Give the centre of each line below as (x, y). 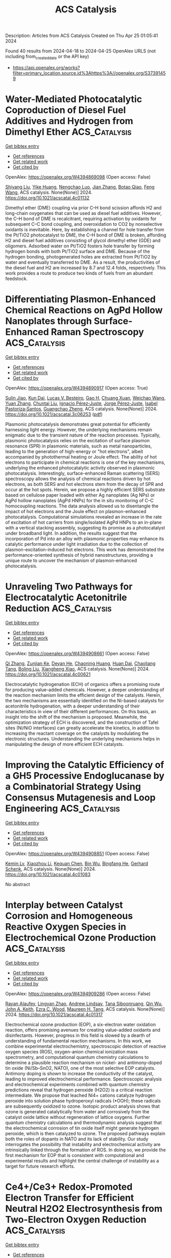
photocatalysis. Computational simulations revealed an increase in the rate (84, 517)
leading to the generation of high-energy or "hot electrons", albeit (74, 451)
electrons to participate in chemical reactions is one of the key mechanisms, (86, 462)
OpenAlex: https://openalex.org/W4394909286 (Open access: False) (78, 993)
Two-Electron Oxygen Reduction (76, 1219)
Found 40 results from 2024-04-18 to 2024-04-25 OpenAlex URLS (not (81, 51)
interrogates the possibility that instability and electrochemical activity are (83, 1144)
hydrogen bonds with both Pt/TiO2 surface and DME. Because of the (78, 251)
